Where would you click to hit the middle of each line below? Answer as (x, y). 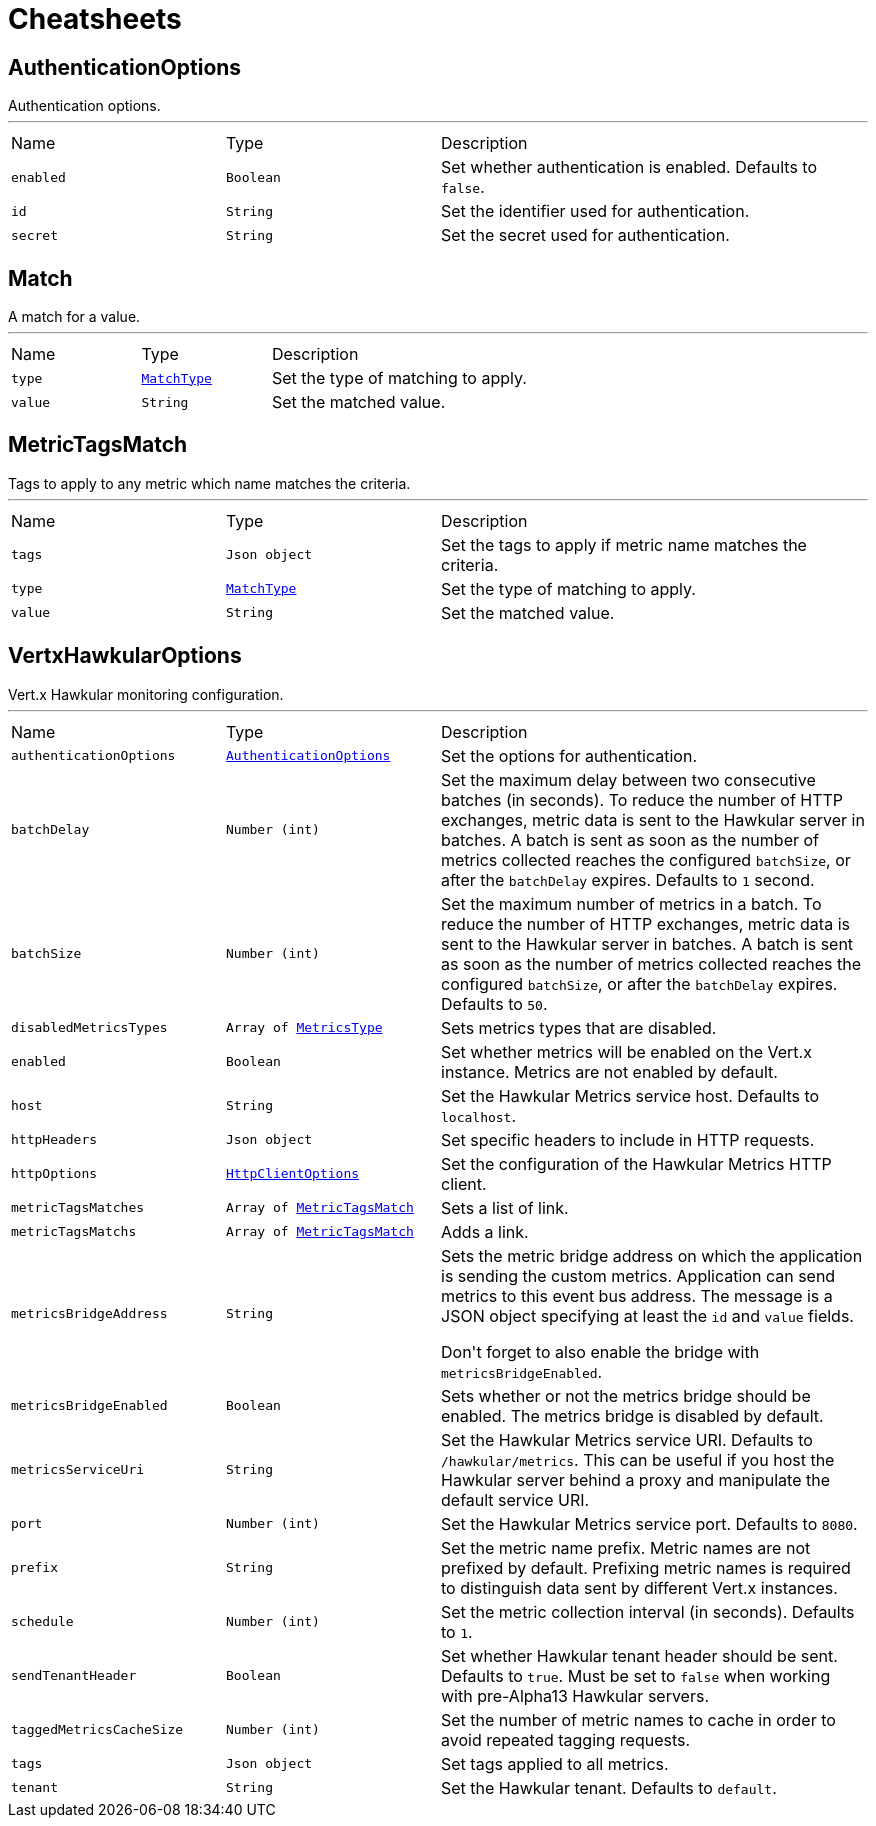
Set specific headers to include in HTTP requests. (628, 1139)
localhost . (479, 1115)
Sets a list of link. (505, 1207)
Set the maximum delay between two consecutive (628, 779)
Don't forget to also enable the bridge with (600, 1351)
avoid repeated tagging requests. (566, 1739)
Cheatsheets (95, 19)
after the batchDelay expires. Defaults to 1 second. (628, 879)
